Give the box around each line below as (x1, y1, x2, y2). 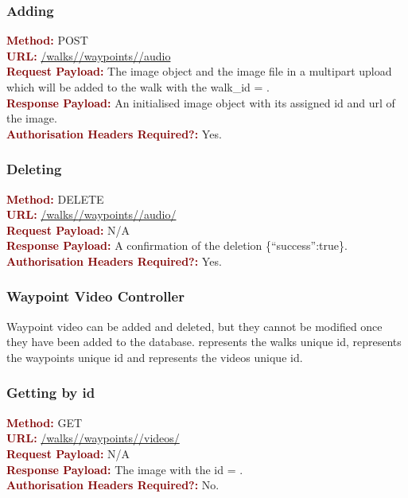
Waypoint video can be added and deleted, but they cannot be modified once (6, 317, 383, 334)
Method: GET (6, 414, 83, 430)
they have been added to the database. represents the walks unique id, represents (6, 333, 402, 350)
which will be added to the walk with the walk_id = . (6, 79, 270, 95)
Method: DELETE (6, 190, 104, 207)
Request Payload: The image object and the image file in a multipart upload (6, 63, 392, 80)
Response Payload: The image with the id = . (6, 461, 243, 477)
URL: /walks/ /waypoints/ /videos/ (6, 430, 180, 446)
